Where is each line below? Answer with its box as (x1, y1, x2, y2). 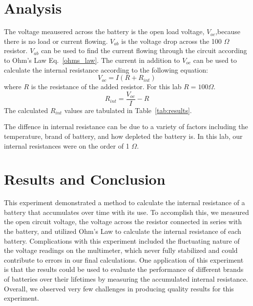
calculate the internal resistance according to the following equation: (4, 64, 208, 75)
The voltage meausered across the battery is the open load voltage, (4, 26, 205, 37)
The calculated (4, 105, 48, 115)
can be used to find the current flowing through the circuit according (41, 45, 247, 56)
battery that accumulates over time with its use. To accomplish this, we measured (4, 207, 249, 217)
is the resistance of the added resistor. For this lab (31, 81, 182, 92)
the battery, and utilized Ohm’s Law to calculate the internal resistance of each (4, 226, 241, 236)
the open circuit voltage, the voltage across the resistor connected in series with (4, 216, 242, 227)
